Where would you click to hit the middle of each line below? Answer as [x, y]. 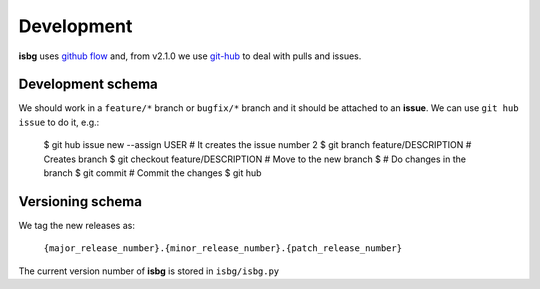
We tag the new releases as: [76, 225]
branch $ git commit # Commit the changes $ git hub [152, 173]
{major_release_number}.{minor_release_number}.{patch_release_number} [223, 248]
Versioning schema [80, 201]
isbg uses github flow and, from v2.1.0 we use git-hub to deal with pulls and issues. [190, 56]
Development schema [88, 84]
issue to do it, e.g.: [59, 122]
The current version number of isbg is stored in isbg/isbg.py [149, 271]
